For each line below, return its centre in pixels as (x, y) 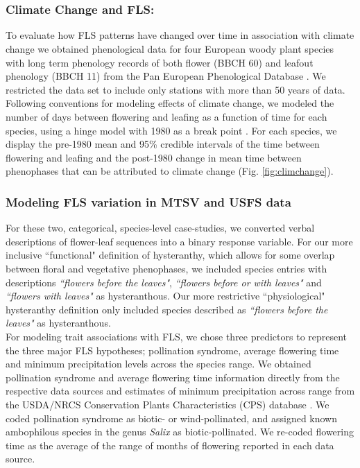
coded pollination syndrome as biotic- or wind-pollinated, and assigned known (172, 418)
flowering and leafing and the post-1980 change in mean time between (154, 157)
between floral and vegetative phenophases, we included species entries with (166, 269)
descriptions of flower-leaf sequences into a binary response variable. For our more (179, 241)
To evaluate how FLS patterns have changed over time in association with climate (180, 35)
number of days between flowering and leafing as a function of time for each (166, 117)
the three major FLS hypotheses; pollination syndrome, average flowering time (172, 350)
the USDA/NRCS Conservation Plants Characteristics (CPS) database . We (168, 404)
